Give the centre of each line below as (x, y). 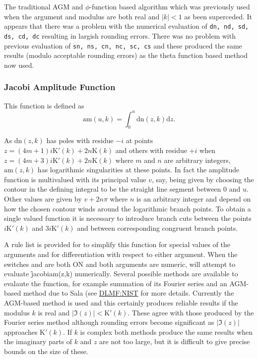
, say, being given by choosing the (203, 179)
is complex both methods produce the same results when (166, 332)
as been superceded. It (218, 16)
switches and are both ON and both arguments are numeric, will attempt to (120, 264)
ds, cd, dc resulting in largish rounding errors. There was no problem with (120, 35)
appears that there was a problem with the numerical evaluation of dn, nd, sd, (127, 26)
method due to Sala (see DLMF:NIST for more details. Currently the (129, 293)
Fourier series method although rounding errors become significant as (109, 322)
